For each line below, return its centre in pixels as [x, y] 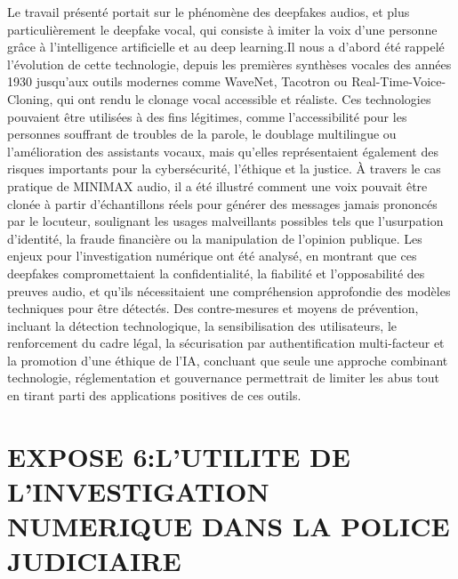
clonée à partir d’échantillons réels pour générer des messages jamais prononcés [222, 203]
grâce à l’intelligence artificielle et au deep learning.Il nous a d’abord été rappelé [226, 47]
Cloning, [30, 98]
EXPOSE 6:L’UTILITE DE [179, 456]
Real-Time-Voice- [399, 81]
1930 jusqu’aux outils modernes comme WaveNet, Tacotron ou [177, 81]
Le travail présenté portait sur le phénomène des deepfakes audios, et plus [209, 12]
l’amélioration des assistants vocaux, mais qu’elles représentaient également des [223, 151]
